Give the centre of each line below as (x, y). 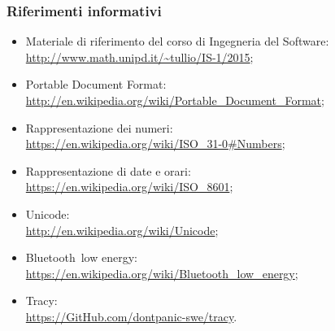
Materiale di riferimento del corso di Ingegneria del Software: (177, 41)
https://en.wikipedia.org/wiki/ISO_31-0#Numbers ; (155, 144)
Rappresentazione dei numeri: (99, 127)
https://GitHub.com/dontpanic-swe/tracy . (131, 316)
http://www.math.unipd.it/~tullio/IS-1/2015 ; (139, 57)
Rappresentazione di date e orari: (108, 170)
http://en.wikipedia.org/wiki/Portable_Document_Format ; (175, 100)
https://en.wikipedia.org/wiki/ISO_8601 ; (129, 187)
